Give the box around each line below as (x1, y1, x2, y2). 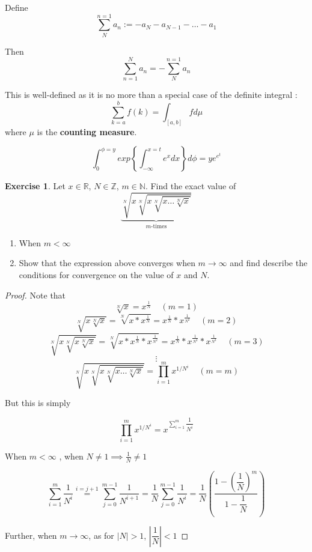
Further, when (5, 529, 57, 541)
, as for (88, 529, 114, 541)
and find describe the (230, 256, 308, 269)
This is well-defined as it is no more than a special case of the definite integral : (5, 88, 298, 101)
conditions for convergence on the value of (19, 268, 174, 281)
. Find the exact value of (145, 180, 236, 192)
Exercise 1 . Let (5, 180, 66, 192)
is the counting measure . (37, 125, 137, 138)
